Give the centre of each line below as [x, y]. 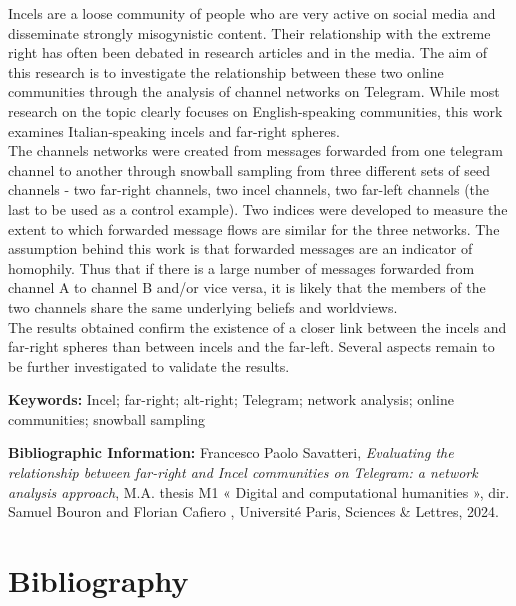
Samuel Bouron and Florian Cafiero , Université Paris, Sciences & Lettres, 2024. [253, 511]
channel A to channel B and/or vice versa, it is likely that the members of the [247, 287]
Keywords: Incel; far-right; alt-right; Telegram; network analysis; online [231, 399]
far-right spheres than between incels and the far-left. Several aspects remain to [251, 346]
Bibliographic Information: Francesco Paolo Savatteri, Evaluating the [231, 452]
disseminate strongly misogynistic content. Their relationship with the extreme [249, 32]
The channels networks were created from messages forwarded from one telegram [255, 150]
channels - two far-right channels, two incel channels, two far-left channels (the [249, 189]
